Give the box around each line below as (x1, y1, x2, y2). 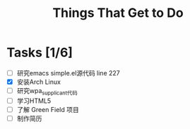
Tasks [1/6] (6, 44, 73, 61)
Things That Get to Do (52, 5, 184, 21)
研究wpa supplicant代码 (16, 87, 78, 97)
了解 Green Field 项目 (16, 105, 79, 113)
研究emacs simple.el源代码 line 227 (16, 68, 121, 77)
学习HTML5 (16, 97, 52, 105)
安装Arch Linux (16, 78, 61, 86)
